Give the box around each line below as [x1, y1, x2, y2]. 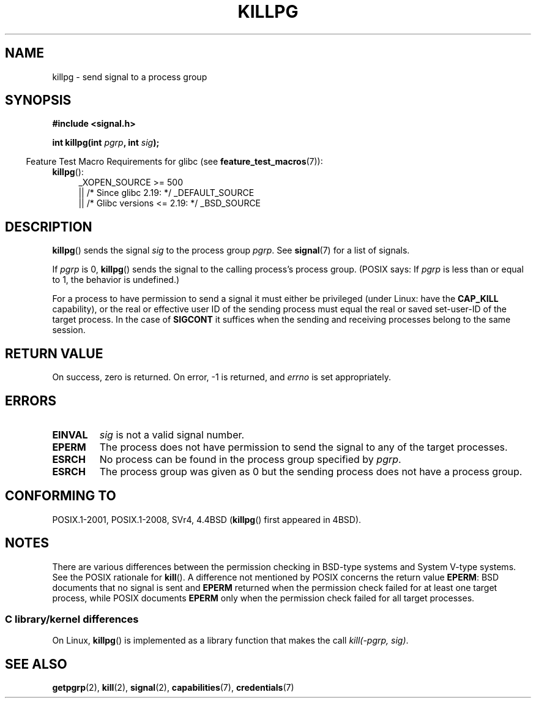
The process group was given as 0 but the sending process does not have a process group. [99, 465, 523, 478]
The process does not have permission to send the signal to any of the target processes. [99, 440, 508, 453]
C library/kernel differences [5, 613, 139, 626]
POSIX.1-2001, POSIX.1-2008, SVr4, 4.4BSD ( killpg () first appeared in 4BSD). [52, 514, 362, 525]
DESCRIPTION [5, 219, 92, 235]
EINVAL [52, 428, 88, 441]
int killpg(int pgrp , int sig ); [52, 137, 160, 148]
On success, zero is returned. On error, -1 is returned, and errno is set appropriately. [52, 372, 391, 383]
